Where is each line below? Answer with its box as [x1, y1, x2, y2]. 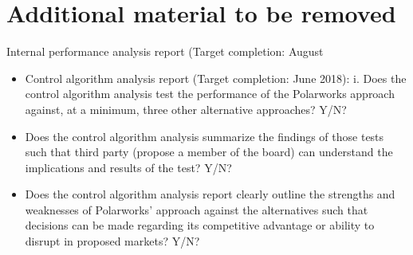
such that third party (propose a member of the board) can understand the [25, 143, 393, 160]
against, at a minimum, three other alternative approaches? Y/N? [25, 100, 347, 117]
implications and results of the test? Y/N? [25, 159, 232, 175]
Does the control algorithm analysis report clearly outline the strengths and [25, 186, 395, 202]
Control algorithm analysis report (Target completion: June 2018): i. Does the [25, 69, 407, 86]
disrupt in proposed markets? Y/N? [25, 233, 200, 249]
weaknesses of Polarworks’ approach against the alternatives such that [25, 201, 368, 218]
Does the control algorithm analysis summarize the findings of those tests [25, 127, 384, 144]
